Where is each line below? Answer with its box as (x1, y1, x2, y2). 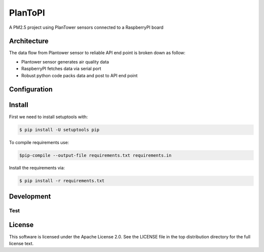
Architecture (9, 37, 49, 45)
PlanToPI (9, 7, 45, 18)
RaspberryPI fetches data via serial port (21, 66, 101, 72)
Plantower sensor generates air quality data (21, 59, 110, 64)
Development (9, 192, 51, 200)
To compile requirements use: (9, 139, 69, 145)
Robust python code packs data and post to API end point (21, 72, 138, 78)
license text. (9, 240, 34, 246)
